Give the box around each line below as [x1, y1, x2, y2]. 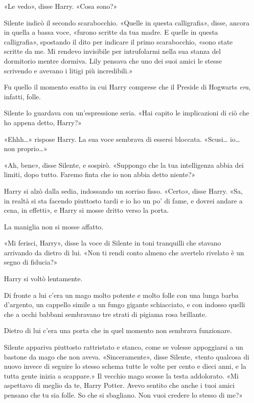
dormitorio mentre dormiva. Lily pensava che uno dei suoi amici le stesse [4, 55, 222, 66]
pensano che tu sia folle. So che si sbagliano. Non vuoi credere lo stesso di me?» [4, 390, 243, 400]
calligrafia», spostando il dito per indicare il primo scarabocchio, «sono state [4, 36, 233, 46]
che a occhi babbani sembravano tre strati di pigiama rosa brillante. [4, 309, 207, 319]
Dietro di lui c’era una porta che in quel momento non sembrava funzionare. [4, 325, 232, 336]
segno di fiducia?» [4, 257, 58, 267]
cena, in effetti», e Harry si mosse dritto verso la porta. [4, 205, 169, 215]
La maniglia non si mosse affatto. [4, 221, 104, 231]
